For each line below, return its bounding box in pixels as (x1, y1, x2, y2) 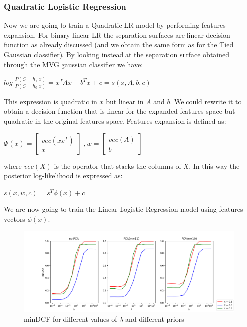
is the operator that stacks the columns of (54, 161, 181, 171)
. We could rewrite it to (170, 96, 242, 106)
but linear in (106, 96, 144, 106)
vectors (4, 213, 25, 224)
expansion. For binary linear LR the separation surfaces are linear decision (4, 29, 230, 40)
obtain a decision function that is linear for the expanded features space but (4, 106, 235, 116)
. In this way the (189, 161, 240, 171)
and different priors (125, 313, 184, 324)
